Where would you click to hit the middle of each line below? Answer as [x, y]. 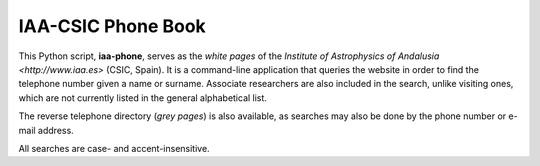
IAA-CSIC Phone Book [112, 26]
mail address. [46, 130]
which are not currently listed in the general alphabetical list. [142, 97]
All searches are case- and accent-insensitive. [114, 148]
